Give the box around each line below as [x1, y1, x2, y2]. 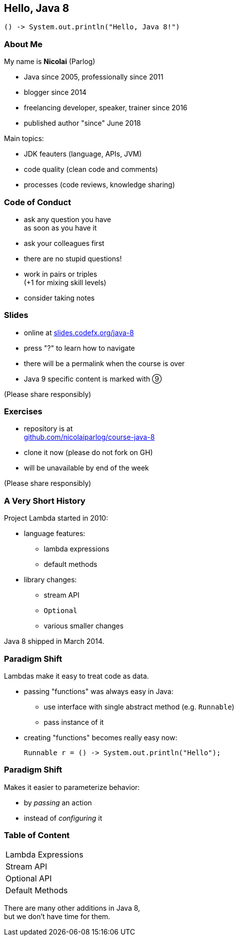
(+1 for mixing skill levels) [24, 278, 106, 287]
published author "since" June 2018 [24, 119, 141, 128]
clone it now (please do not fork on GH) [24, 448, 153, 457]
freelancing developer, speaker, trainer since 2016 [24, 103, 188, 112]
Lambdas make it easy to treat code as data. [4, 671, 149, 680]
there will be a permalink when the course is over [24, 359, 185, 368]
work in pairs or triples [24, 269, 97, 278]
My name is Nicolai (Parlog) [4, 57, 95, 66]
